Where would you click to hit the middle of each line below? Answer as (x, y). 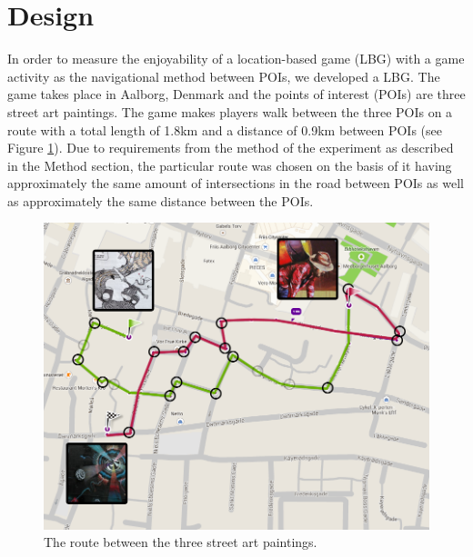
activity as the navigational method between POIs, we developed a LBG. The (224, 76)
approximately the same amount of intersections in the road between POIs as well (236, 183)
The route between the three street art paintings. (181, 542)
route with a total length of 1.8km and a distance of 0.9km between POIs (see (225, 129)
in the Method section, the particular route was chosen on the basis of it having (230, 165)
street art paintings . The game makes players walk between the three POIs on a (230, 111)
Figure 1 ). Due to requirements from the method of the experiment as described (231, 148)
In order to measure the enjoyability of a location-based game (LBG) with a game (236, 59)
